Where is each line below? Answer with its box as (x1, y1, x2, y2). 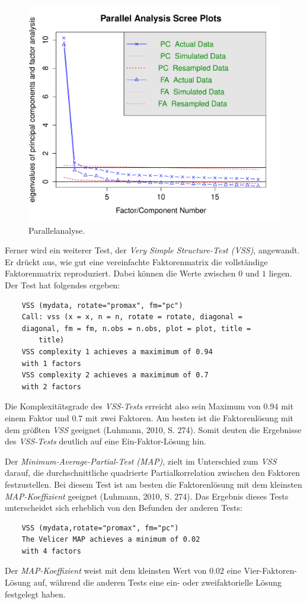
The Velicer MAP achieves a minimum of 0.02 (21, 535, 200, 544)
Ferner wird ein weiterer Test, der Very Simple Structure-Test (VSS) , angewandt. (5, 244, 300, 256)
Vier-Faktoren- (244, 564, 298, 577)
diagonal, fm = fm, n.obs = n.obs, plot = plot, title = (21, 324, 251, 333)
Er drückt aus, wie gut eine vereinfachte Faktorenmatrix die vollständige (5, 255, 268, 268)
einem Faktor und (5, 411, 69, 424)
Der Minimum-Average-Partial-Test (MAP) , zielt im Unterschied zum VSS (5, 454, 277, 467)
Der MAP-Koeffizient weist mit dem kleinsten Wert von (5, 564, 207, 577)
